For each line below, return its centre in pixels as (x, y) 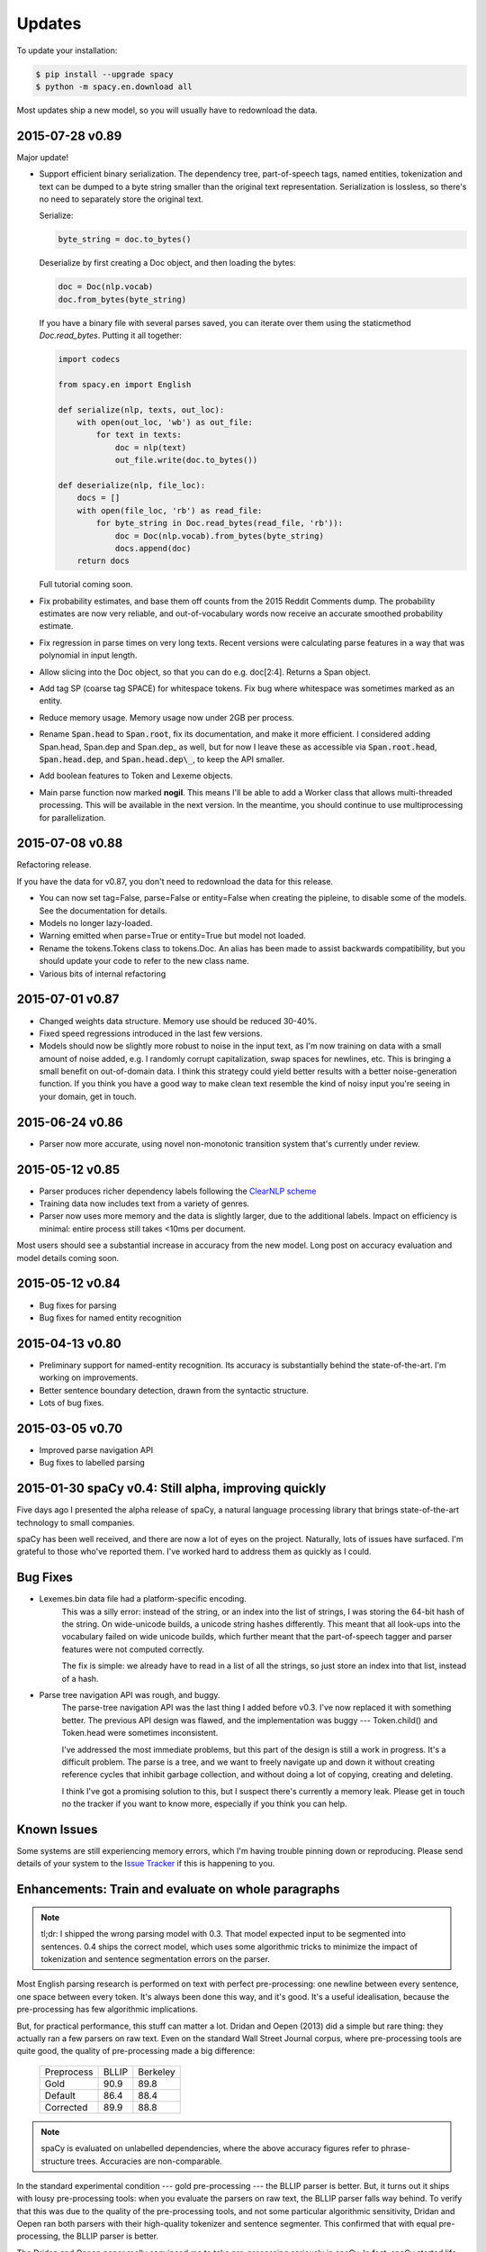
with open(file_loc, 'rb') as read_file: (170, 510)
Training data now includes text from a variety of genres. (144, 1203)
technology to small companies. (76, 1522)
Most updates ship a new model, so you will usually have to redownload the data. (167, 110)
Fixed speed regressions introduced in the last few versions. (151, 1033)
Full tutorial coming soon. (86, 585)
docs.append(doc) (153, 548)
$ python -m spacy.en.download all (114, 86)
